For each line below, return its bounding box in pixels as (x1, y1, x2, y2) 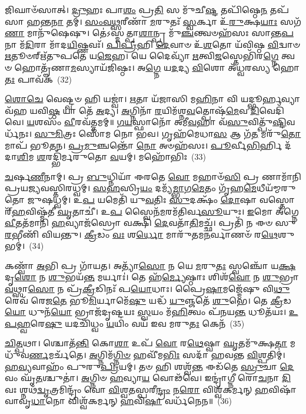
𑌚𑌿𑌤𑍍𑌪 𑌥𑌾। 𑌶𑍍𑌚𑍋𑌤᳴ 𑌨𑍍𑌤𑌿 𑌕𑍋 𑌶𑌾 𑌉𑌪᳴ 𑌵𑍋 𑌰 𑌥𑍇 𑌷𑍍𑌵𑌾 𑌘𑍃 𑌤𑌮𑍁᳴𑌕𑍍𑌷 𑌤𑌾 (5, 337, 287, 349)
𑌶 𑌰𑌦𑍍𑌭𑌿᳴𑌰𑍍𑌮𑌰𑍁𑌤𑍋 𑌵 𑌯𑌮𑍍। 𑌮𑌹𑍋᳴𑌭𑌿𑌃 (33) (36, 150, 206, 163)
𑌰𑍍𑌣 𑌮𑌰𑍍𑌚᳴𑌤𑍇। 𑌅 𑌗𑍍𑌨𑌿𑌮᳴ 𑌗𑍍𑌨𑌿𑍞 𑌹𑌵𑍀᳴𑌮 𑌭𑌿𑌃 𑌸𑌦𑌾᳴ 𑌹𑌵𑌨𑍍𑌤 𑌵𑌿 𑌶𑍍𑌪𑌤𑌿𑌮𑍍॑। (29, 349, 285, 361)
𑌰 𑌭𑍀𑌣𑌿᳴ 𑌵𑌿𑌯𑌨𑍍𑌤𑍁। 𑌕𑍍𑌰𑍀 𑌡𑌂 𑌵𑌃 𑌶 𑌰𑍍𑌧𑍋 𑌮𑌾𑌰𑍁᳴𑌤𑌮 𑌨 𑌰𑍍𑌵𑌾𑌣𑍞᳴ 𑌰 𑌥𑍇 (5, 228, 278, 240)
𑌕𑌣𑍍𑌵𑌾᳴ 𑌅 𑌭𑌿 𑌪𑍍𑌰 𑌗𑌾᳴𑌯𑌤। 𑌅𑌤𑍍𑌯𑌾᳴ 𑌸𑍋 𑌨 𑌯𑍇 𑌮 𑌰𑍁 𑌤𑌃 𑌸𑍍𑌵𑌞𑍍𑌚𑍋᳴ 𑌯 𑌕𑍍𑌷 (5, 259, 296, 271)
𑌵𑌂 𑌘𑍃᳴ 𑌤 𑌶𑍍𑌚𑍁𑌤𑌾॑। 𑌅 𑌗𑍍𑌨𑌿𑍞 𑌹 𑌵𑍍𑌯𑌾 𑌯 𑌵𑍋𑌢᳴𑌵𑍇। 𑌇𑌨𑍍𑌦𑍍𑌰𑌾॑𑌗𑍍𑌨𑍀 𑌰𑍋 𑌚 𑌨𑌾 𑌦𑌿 (5, 372, 291, 384)
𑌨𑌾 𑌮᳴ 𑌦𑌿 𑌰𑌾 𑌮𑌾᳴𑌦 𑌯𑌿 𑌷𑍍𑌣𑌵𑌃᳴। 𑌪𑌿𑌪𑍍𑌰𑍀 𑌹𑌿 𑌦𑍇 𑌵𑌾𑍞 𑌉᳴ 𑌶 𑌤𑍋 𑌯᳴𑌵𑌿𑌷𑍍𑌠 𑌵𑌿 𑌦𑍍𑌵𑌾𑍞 (5, 38, 300, 50)
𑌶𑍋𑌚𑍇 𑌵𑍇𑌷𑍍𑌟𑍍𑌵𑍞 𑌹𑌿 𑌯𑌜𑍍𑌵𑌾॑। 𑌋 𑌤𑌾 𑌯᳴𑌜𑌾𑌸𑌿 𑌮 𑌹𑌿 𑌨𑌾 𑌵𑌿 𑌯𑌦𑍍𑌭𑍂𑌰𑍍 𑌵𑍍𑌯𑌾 (5, 93, 300, 105)
